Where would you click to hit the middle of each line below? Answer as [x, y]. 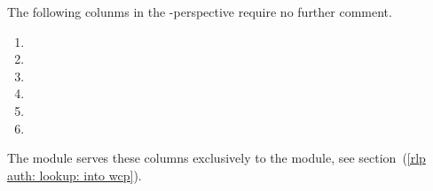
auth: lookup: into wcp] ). [75, 175]
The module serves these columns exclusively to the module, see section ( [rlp [216, 158]
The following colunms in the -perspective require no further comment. [200, 11]
